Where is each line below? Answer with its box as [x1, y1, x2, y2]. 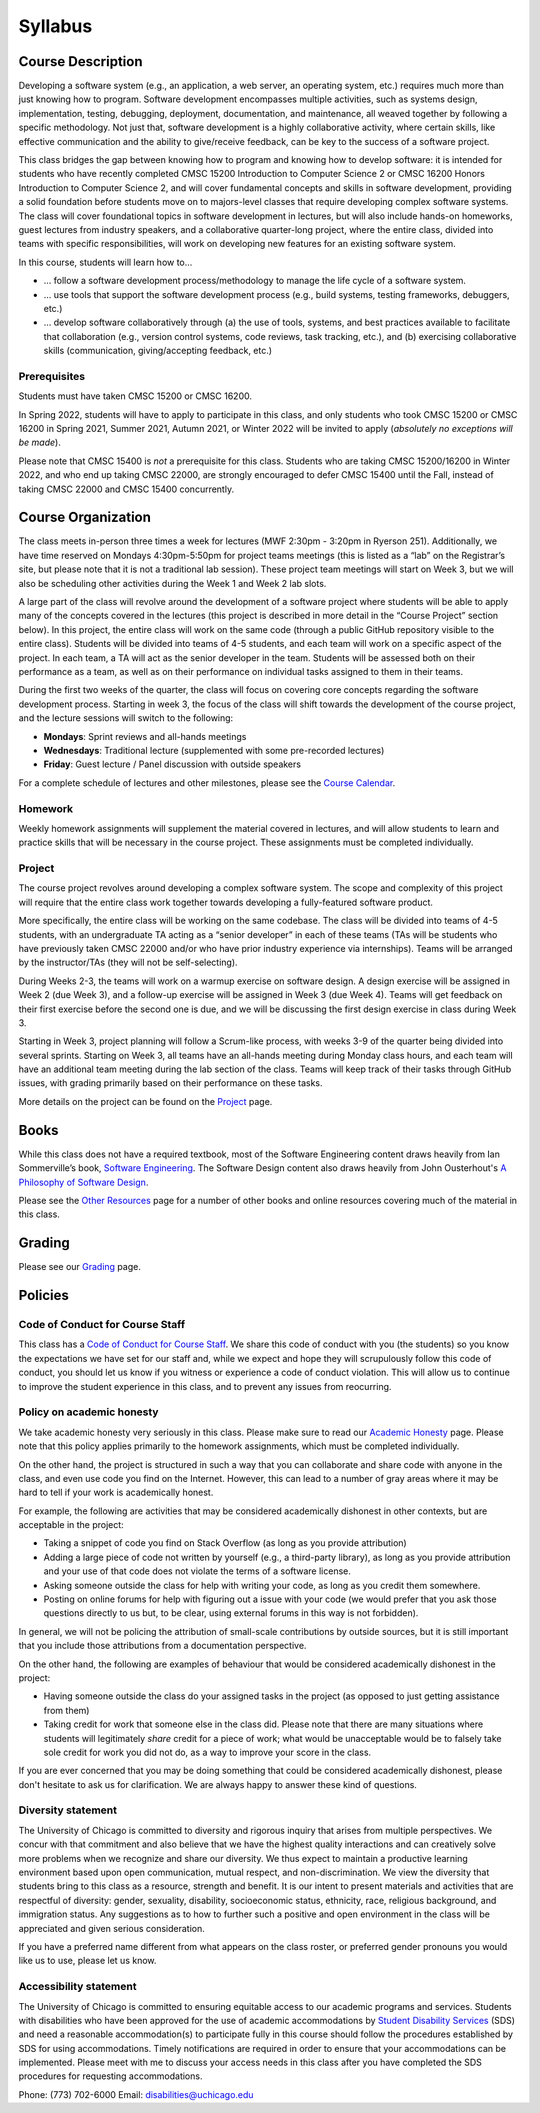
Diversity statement [18, 1803, 117, 1817]
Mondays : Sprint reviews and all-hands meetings [43, 730, 247, 742]
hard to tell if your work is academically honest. [18, 1486, 214, 1499]
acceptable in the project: [18, 1519, 124, 1531]
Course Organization [18, 509, 152, 526]
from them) [43, 1704, 90, 1716]
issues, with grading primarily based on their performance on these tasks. [18, 1077, 323, 1089]
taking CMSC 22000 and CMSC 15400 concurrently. [18, 483, 235, 495]
